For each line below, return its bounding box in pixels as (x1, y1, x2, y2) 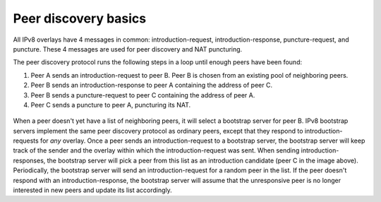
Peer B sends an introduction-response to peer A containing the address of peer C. (30, 81, 273, 90)
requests (13, 136, 39, 145)
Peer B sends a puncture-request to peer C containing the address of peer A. (30, 90, 255, 99)
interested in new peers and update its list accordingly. (13, 186, 172, 194)
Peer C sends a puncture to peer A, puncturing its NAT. (30, 100, 191, 109)
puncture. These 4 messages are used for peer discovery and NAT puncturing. (13, 44, 243, 53)
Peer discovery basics (13, 11, 147, 26)
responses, (13, 156, 46, 165)
